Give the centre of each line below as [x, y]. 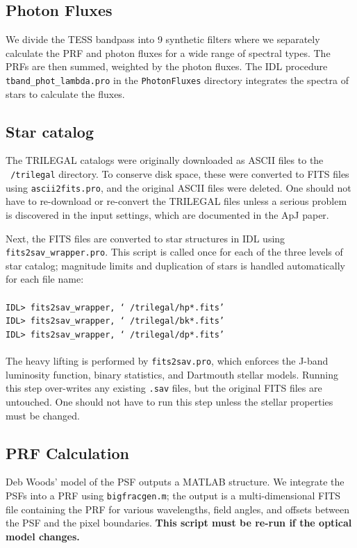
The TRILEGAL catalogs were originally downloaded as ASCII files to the [165, 160]
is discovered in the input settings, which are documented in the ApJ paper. [167, 214]
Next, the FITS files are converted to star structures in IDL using [146, 238]
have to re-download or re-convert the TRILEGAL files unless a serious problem [176, 201]
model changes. [43, 536]
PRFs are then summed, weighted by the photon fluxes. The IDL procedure [167, 66]
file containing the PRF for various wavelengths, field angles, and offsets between [177, 509]
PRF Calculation [67, 452]
